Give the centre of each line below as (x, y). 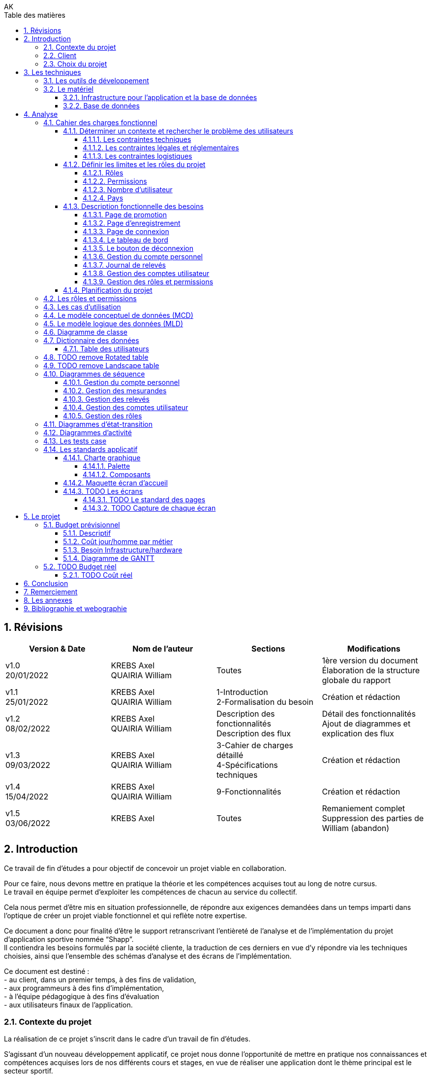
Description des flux (254, 733)
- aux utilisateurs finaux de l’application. (68, 1005)
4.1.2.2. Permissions (115, 181)
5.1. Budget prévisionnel (82, 525)
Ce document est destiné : (47, 971)
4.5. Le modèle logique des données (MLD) (113, 324)
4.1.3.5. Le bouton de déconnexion (138, 248)
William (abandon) (356, 828)
